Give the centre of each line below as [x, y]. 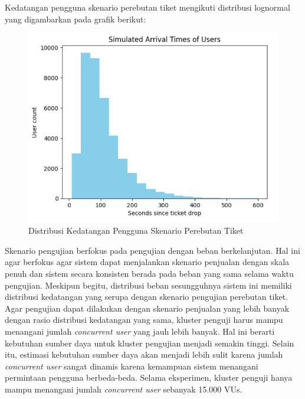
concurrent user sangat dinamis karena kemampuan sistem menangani [132, 366]
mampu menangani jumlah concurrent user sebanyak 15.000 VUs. [124, 389]
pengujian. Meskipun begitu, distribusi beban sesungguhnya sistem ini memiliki [148, 285]
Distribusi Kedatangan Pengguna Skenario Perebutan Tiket [136, 230]
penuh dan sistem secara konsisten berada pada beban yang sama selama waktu [149, 273]
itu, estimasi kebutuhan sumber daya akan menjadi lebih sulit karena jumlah [144, 354]
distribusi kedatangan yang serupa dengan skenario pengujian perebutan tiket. [147, 297]
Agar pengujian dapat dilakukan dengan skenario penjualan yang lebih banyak [147, 308]
